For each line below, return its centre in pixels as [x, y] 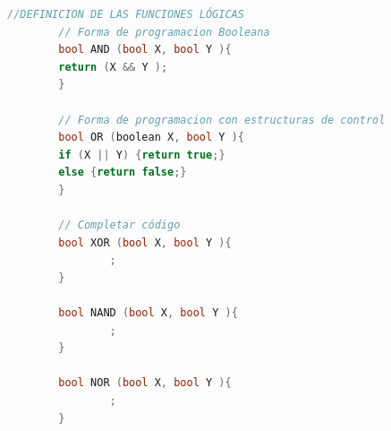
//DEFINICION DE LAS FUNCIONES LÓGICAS [126, 14]
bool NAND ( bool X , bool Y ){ [148, 313]
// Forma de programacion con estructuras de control [222, 120]
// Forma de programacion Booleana [164, 32]
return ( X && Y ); [113, 67]
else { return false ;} [123, 172]
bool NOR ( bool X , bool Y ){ [145, 383]
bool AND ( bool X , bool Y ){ [145, 50]
